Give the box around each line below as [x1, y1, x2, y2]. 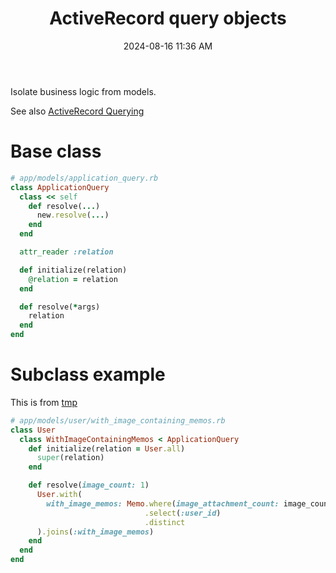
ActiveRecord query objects [49, 7, 287, 30]
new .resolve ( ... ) [36, 210, 110, 221]
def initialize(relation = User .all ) [28, 443, 186, 454]
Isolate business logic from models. [10, 85, 157, 97]
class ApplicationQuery [10, 182, 110, 192]
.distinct [144, 517, 186, 527]
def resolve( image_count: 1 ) [28, 480, 150, 491]
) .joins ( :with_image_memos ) [36, 527, 155, 537]
